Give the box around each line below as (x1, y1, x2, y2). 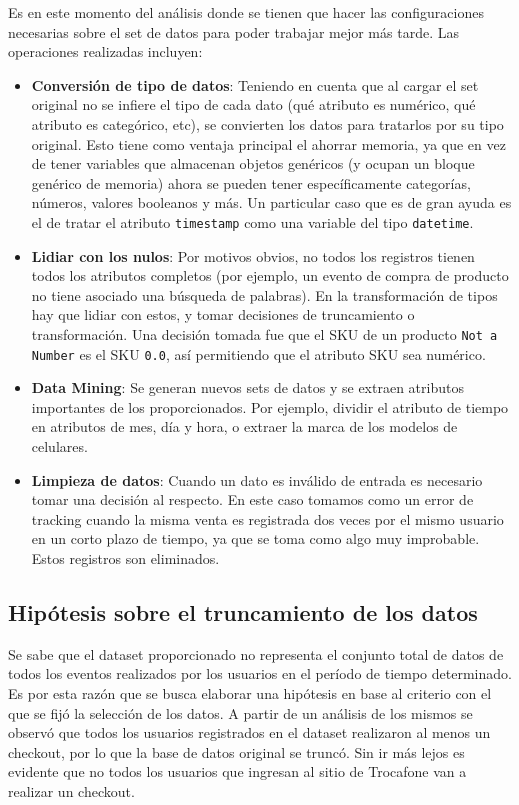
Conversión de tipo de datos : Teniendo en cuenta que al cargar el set (31, 74, 479, 95)
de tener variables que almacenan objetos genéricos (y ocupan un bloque (31, 153, 475, 174)
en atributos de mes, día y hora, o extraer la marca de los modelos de (31, 416, 458, 437)
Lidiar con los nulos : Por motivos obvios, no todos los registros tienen (31, 245, 475, 266)
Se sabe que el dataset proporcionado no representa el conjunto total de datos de (8, 643, 504, 664)
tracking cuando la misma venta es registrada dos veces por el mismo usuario (31, 508, 504, 529)
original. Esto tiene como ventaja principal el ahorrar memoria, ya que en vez (31, 133, 506, 154)
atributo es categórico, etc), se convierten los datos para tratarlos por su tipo (31, 113, 504, 134)
